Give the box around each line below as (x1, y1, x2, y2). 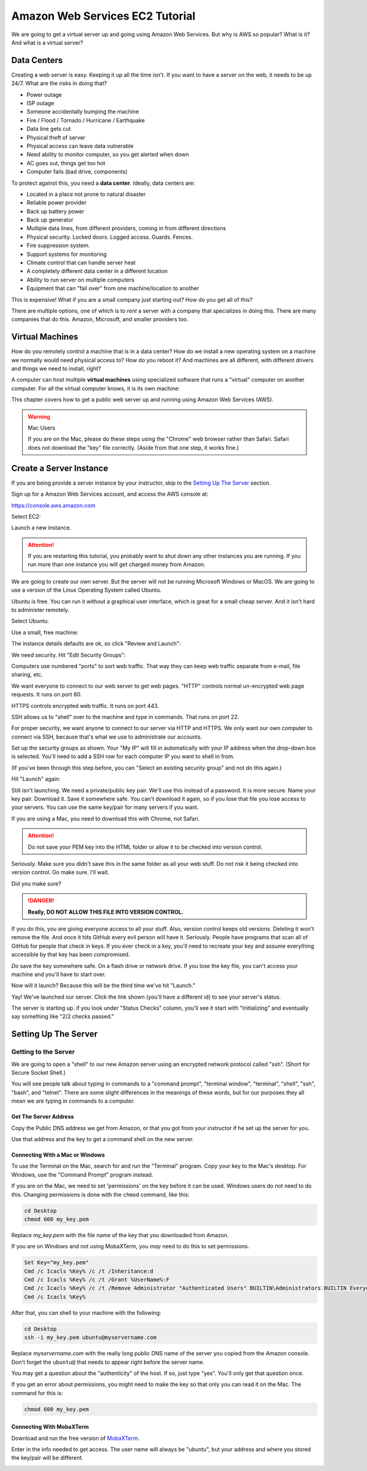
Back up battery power (26, 207, 84, 215)
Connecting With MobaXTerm (11, 1423, 89, 1431)
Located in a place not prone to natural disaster (26, 190, 146, 198)
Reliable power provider (26, 199, 87, 206)
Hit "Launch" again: (11, 775, 61, 783)
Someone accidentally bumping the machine (26, 108, 139, 116)
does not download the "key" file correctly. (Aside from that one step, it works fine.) (28, 444, 239, 451)
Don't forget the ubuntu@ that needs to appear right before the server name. (11, 1358, 205, 1366)
